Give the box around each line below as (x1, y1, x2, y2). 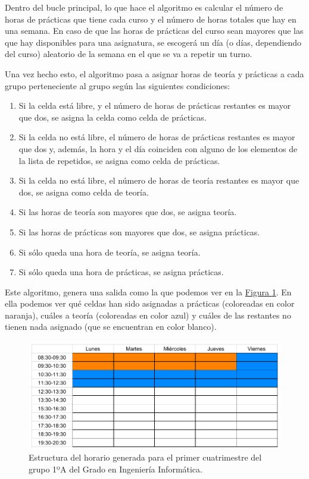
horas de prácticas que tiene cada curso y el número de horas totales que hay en (5, 12, 296, 25)
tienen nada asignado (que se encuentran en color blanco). (5, 320, 217, 333)
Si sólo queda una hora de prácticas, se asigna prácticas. (18, 266, 224, 278)
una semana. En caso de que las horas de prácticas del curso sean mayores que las (5, 24, 304, 37)
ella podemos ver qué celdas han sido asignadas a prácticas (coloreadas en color (5, 297, 295, 310)
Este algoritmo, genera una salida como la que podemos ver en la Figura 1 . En (5, 285, 292, 298)
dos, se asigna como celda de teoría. (18, 185, 149, 198)
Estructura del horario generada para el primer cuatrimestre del (29, 451, 262, 464)
